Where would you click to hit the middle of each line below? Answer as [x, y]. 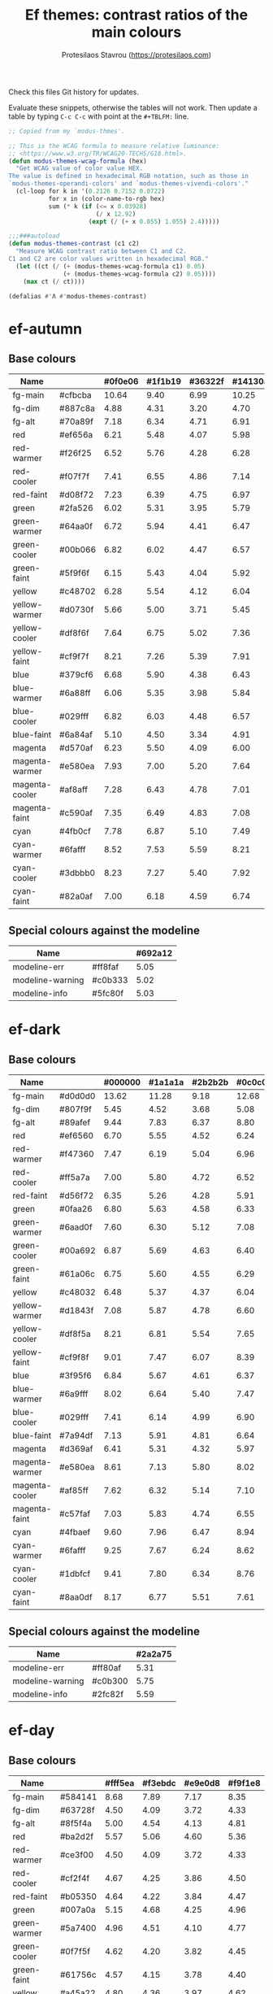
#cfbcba [76, 395]
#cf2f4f [75, 1879]
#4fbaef [75, 1532]
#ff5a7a [75, 1178]
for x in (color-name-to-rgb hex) [106, 198]
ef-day [32, 1731]
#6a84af [76, 735]
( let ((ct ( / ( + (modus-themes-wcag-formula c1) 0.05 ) [110, 266]
